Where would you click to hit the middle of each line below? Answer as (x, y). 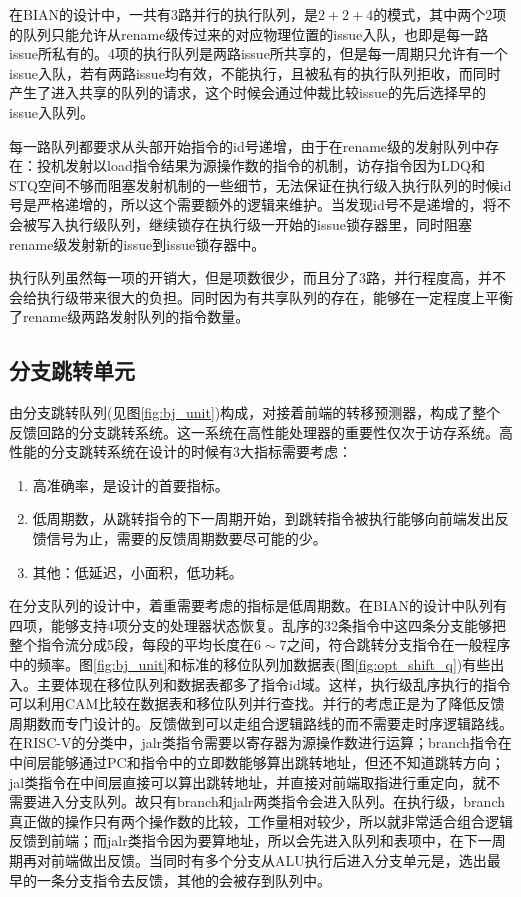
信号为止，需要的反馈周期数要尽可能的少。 (186, 538)
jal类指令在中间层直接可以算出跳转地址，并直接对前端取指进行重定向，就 (248, 781)
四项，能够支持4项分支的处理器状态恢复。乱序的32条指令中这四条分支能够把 (257, 624)
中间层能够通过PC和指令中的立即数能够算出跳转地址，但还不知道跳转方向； (257, 762)
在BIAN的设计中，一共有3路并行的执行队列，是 (163, 14)
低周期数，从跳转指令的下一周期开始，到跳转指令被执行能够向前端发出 (263, 518)
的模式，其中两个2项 (440, 14)
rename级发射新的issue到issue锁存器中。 (137, 243)
